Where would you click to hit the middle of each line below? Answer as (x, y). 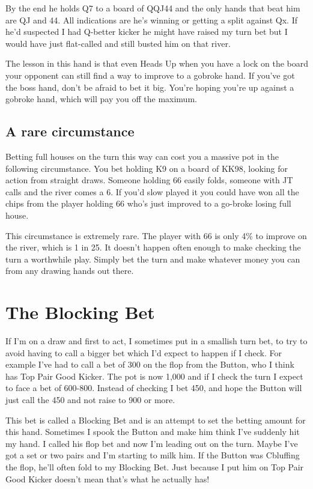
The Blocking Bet (80, 312)
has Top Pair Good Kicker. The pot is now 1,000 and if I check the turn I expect (154, 376)
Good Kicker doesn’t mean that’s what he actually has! (108, 478)
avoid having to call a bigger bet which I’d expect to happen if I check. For (144, 352)
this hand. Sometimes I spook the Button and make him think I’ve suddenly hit (153, 432)
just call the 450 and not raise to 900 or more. (90, 399)
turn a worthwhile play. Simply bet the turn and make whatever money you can (153, 259)
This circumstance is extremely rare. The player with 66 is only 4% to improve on (156, 235)
